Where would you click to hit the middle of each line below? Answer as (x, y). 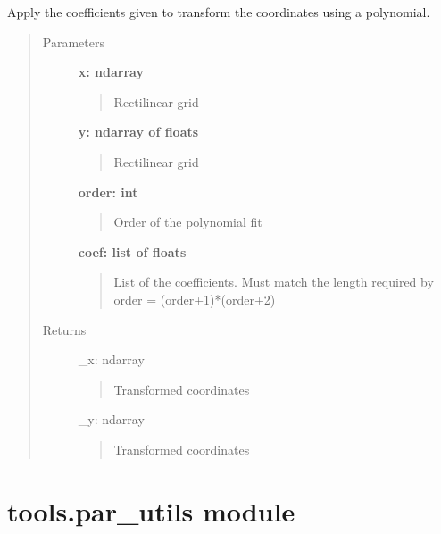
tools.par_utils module (151, 510)
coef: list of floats (132, 251)
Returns (64, 329)
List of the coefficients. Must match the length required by (274, 282)
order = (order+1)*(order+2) (195, 299)
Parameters (73, 42)
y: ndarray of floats (138, 132)
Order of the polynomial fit (188, 222)
